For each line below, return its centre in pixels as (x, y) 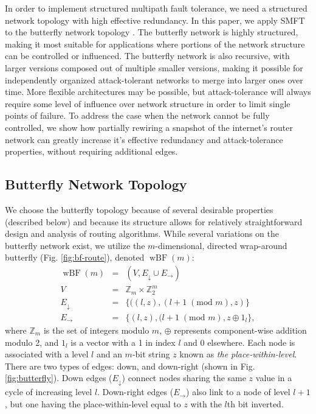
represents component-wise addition (240, 330)
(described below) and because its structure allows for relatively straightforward (154, 221)
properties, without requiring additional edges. (91, 151)
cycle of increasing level (49, 392)
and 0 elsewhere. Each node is (239, 342)
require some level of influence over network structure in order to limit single (148, 103)
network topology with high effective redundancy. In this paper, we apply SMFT (155, 20)
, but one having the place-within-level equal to (93, 403)
